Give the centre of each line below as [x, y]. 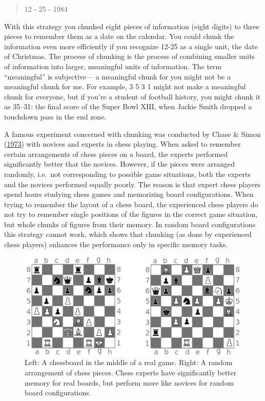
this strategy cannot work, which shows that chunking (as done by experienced [128, 234]
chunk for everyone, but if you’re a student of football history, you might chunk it [132, 96]
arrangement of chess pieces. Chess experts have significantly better [131, 372]
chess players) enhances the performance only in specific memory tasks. [116, 244]
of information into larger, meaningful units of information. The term [113, 66]
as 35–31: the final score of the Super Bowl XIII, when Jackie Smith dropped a [128, 106]
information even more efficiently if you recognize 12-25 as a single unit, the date [131, 46]
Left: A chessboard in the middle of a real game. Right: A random [129, 362]
